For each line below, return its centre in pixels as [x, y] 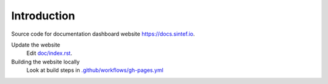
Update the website [36, 45]
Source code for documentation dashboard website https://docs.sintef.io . [103, 34]
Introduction [43, 16]
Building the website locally [46, 62]
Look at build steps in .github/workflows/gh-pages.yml [95, 70]
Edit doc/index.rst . [49, 53]
